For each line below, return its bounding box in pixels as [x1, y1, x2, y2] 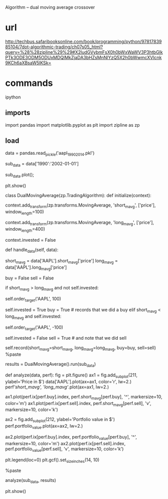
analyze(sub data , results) [5, 477, 56, 484]
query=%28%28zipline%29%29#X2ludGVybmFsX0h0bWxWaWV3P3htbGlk [5, 49, 163, 55]
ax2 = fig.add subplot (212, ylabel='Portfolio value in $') [5, 417, 115, 424]
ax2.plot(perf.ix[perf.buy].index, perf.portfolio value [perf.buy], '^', [5, 434, 137, 441]
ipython [5, 94, 21, 100]
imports [5, 109, 31, 117]
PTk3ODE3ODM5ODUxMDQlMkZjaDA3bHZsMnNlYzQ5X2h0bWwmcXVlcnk [5, 54, 162, 60]
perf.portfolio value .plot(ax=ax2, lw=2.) [5, 423, 83, 430]
